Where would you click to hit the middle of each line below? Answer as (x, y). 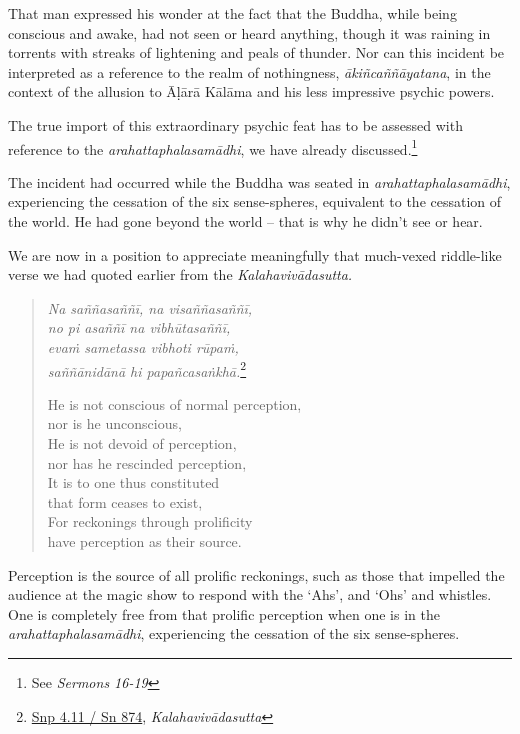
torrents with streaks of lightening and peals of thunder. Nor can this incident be (256, 52)
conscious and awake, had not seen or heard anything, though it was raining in (249, 32)
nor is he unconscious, (114, 423)
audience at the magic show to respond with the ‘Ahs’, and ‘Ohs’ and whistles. (250, 594)
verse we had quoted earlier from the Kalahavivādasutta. (180, 274)
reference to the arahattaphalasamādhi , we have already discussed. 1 (213, 147)
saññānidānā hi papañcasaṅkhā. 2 (147, 369)
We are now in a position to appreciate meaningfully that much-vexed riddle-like (255, 254)
